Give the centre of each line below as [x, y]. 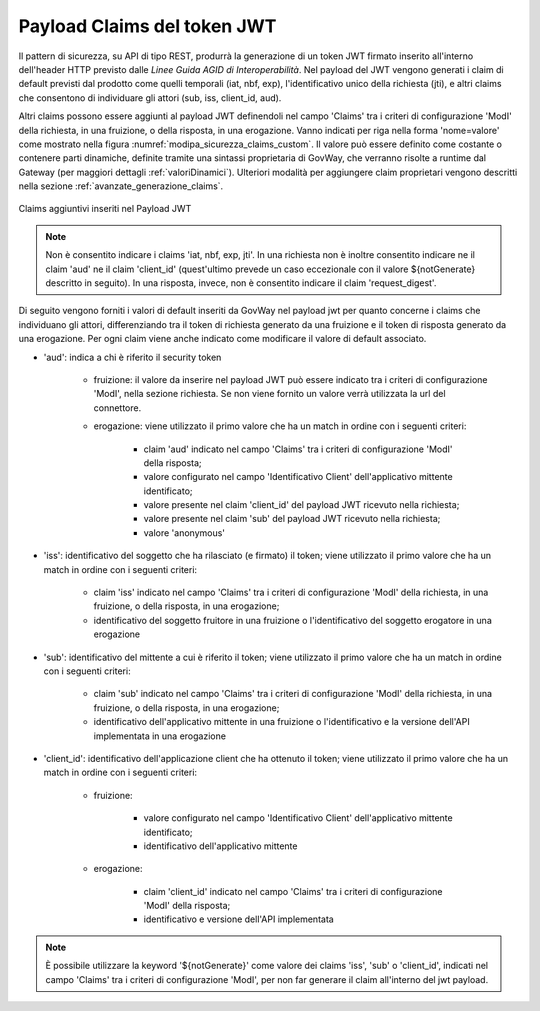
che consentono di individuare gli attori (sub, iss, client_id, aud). [150, 97]
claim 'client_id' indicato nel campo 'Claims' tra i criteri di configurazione [293, 891]
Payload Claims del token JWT [147, 26]
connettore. [117, 407]
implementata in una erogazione [160, 736]
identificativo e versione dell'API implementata [238, 919]
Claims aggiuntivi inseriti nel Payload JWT [105, 209]
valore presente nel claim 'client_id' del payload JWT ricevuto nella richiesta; [301, 505]
